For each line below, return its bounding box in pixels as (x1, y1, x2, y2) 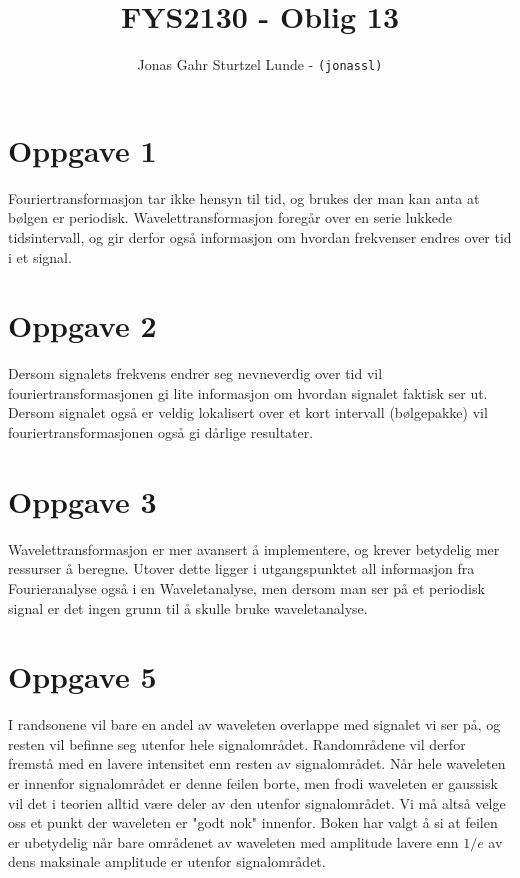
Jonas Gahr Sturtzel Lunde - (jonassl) (137, 54, 383, 75)
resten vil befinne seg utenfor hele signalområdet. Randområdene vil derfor (8, 733, 466, 754)
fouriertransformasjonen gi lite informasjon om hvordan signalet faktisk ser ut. (8, 382, 488, 403)
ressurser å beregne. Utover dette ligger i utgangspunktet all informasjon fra (8, 558, 475, 579)
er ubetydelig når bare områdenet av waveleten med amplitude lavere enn (8, 831, 459, 852)
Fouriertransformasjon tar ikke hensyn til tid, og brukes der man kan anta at (8, 187, 480, 208)
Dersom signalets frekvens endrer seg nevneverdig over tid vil (8, 363, 383, 384)
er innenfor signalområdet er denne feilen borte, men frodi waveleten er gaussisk (8, 773, 498, 793)
